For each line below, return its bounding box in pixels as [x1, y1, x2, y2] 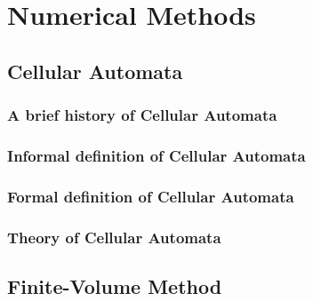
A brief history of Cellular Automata [7, 104, 277, 126]
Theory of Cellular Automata [7, 226, 221, 248]
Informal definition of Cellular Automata [7, 144, 306, 166]
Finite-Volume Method [7, 272, 222, 299]
